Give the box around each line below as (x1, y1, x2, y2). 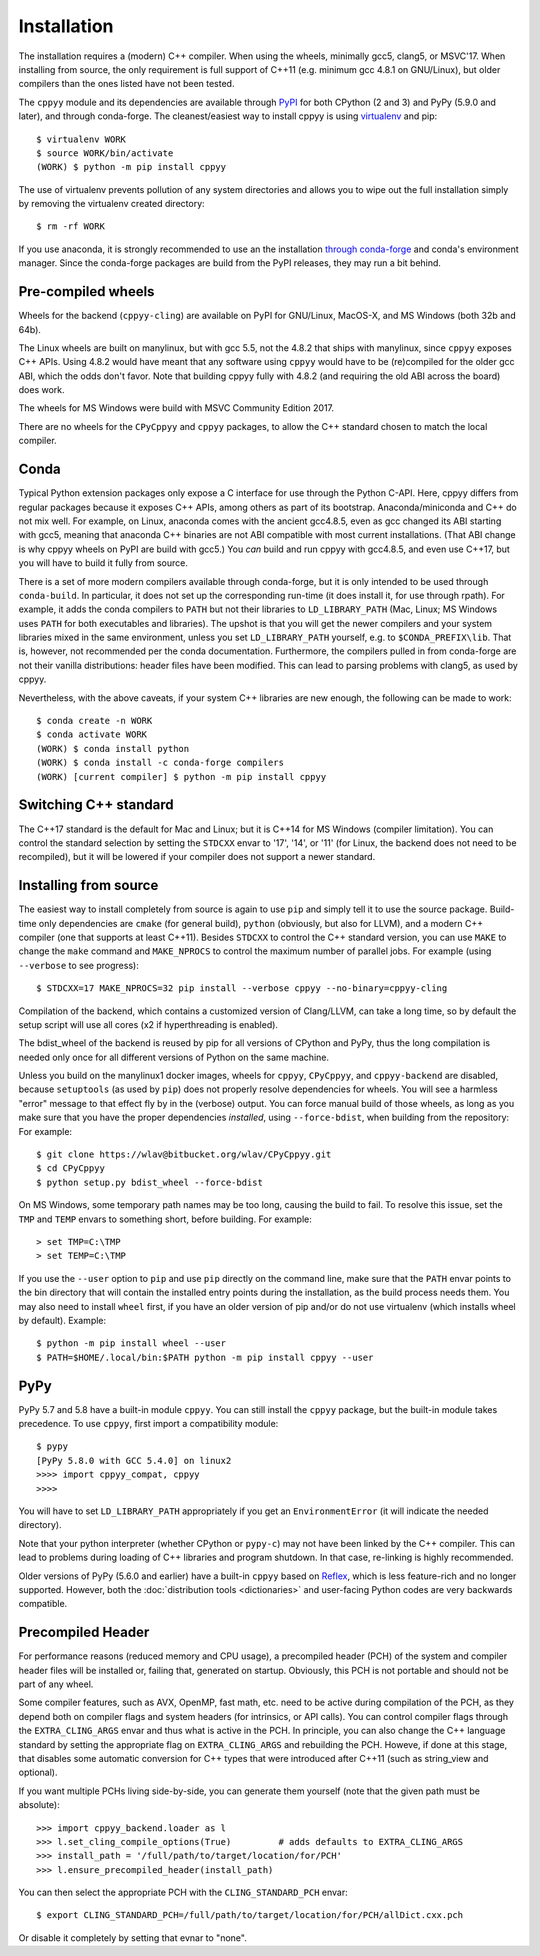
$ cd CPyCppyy (36, 1163, 105, 1174)
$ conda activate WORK (36, 729, 148, 740)
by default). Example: (18, 1314, 107, 1326)
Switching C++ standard (18, 796, 174, 814)
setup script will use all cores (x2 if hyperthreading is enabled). (18, 1018, 279, 1030)
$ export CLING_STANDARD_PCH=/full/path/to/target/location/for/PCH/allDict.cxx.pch (36, 1910, 464, 1921)
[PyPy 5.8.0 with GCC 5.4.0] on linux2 (36, 1455, 232, 1466)
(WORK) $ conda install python (36, 743, 190, 754)
